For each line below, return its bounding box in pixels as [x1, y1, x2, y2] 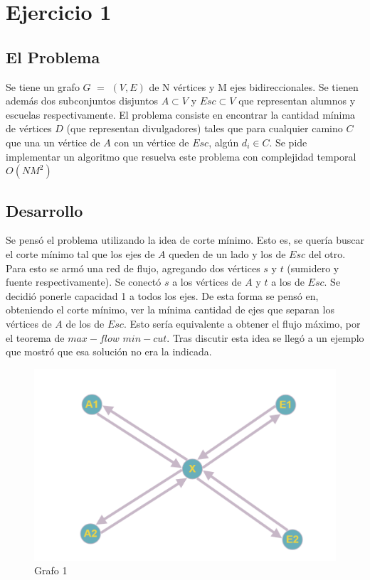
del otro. [308, 246, 346, 261]
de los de [65, 316, 105, 331]
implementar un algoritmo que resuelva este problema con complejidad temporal [6, 149, 356, 163]
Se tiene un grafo [6, 79, 80, 94]
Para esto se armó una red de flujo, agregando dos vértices [6, 260, 260, 275]
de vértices [6, 121, 52, 136]
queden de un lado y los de [169, 246, 286, 261]
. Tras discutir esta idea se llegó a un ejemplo [166, 330, 364, 345]
